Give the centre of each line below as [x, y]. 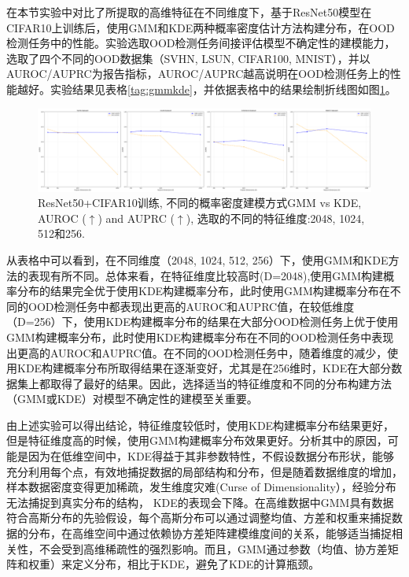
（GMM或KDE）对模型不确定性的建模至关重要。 [132, 399]
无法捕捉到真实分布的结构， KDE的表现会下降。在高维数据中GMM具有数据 [200, 502]
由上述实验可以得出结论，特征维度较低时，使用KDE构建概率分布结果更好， [201, 425]
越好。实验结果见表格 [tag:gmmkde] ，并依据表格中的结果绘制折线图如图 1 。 [206, 89]
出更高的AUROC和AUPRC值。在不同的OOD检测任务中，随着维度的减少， [197, 352]
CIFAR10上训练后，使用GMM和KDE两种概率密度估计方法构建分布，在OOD [201, 27]
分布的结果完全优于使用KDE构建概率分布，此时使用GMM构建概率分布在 [203, 291]
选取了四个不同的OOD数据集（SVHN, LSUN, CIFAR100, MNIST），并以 [188, 58]
